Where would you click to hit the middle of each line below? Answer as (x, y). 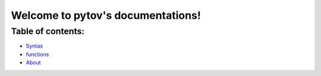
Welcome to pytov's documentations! (106, 15)
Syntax (34, 46)
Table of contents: (48, 31)
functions (37, 54)
